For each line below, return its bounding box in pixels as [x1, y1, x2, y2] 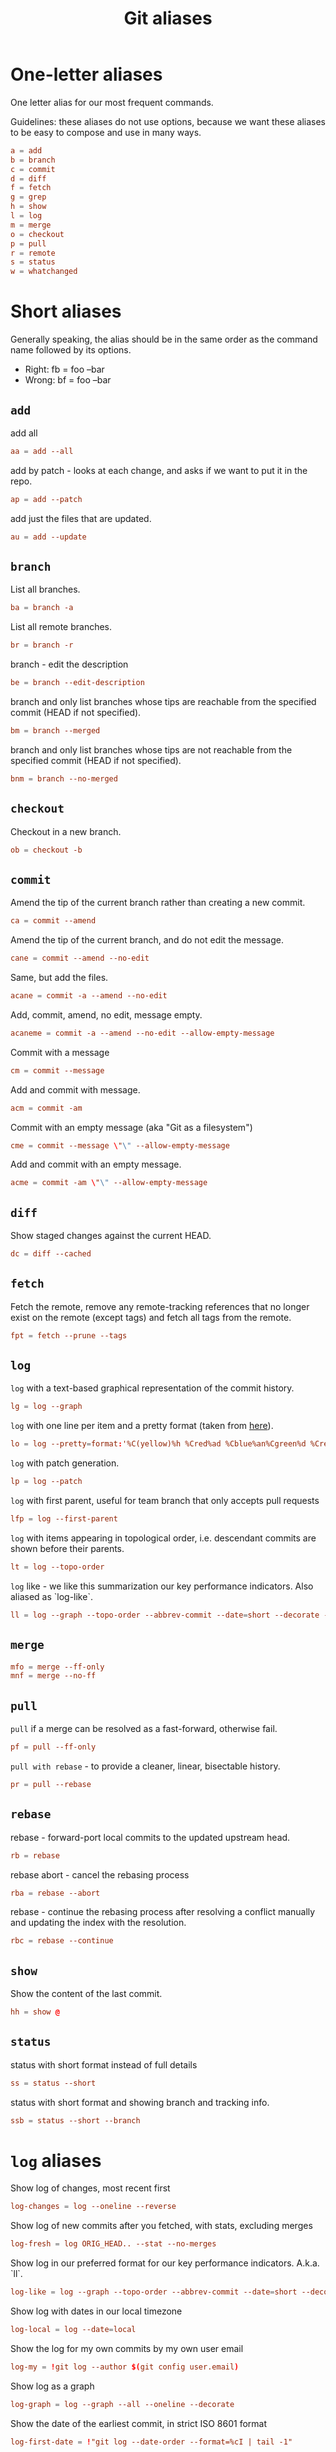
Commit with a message [10, 1046, 110, 1058]
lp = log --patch [10, 1477, 83, 1487]
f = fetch [10, 183, 52, 193]
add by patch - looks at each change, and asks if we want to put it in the [10, 464, 308, 476]
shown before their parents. [10, 1542, 125, 1554]
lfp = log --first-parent [10, 1514, 118, 1524]
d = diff [10, 173, 47, 184]
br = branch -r [10, 640, 74, 651]
